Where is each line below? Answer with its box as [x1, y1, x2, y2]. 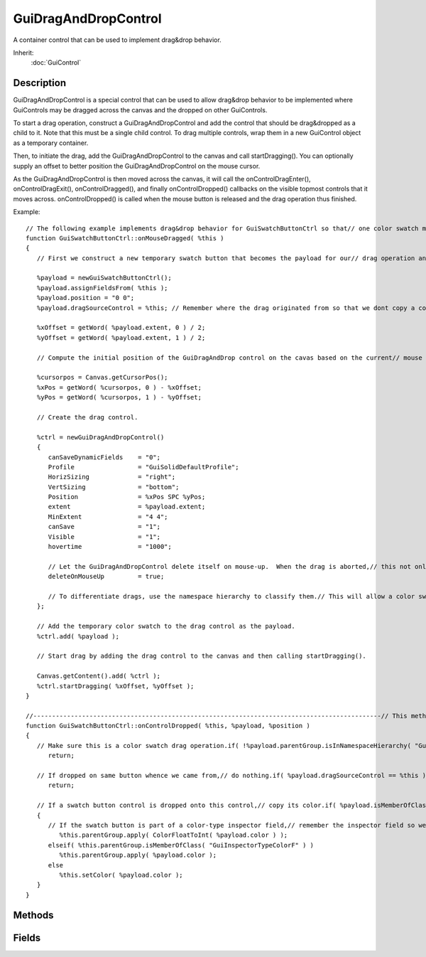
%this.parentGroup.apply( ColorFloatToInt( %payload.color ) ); [59, 831, 288, 839]
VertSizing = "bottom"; [48, 483, 180, 491]
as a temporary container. [13, 139, 89, 147]
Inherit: [13, 48, 34, 57]
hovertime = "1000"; [48, 542, 172, 551]
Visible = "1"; [48, 533, 161, 540]
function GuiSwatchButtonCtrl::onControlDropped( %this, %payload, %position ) [26, 722, 310, 730]
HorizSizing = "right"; [48, 473, 176, 481]
